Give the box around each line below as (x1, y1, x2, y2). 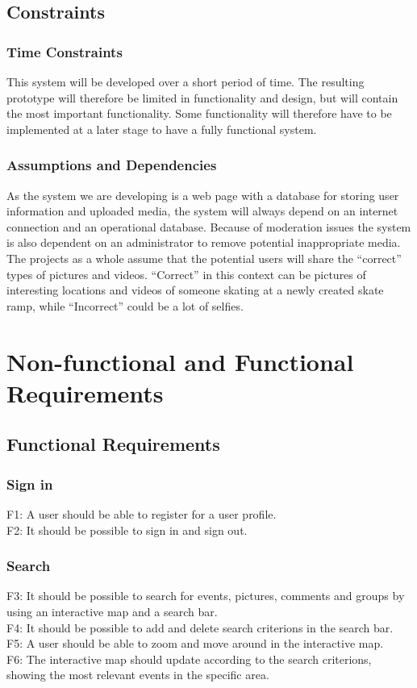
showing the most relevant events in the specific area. (6, 666, 269, 683)
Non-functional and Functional (6, 344, 354, 377)
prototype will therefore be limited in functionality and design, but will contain (6, 89, 398, 106)
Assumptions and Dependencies (6, 155, 217, 175)
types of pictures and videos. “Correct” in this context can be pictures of (6, 265, 366, 282)
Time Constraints (6, 41, 123, 61)
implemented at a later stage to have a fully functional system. (6, 120, 317, 137)
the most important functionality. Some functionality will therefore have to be (6, 105, 392, 122)
